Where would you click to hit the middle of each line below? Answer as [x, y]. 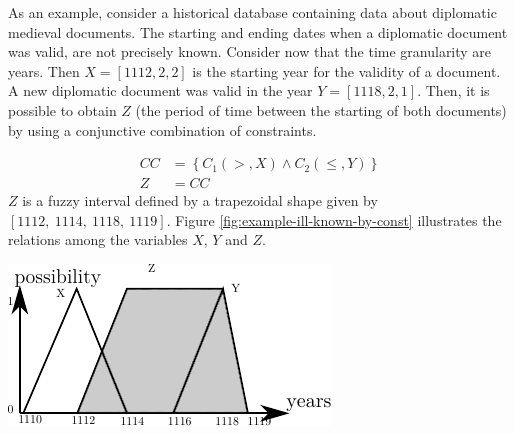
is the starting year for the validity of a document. [346, 70]
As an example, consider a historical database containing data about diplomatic [252, 12]
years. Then [44, 70]
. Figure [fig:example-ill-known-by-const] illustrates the [334, 219]
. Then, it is [453, 90]
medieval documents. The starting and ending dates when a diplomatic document [258, 31]
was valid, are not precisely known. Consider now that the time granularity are [250, 51]
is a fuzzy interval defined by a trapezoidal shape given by [200, 200]
